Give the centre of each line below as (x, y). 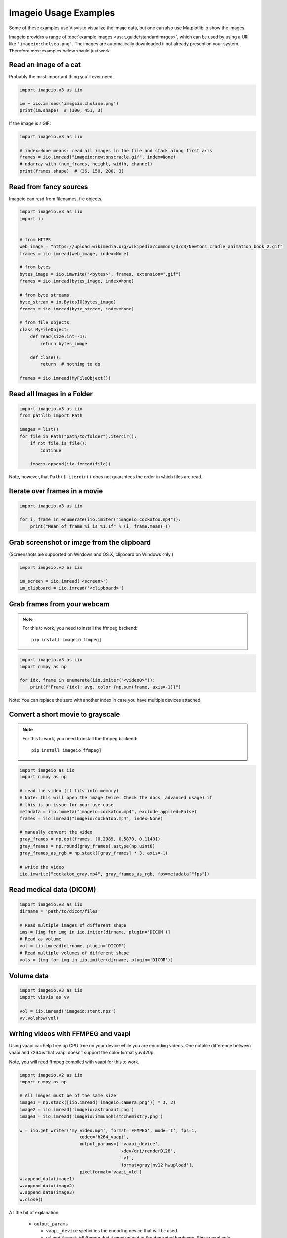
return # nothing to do (70, 364)
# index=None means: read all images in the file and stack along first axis (116, 150)
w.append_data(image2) (47, 1186)
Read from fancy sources (49, 187)
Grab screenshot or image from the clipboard (80, 542)
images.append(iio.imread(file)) (70, 464)
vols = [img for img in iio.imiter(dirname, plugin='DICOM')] (96, 960)
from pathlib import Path (51, 415)
